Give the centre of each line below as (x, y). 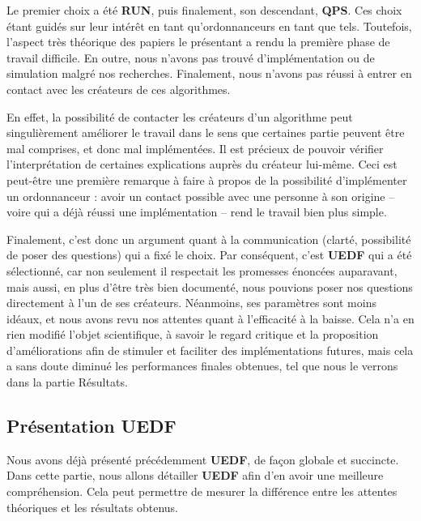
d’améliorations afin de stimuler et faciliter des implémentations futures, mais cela (210, 350)
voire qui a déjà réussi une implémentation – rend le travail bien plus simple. (197, 212)
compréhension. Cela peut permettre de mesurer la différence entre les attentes (202, 491)
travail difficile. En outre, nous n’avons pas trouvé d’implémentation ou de (191, 57)
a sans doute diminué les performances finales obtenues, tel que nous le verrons (202, 366)
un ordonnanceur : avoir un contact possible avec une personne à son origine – (201, 196)
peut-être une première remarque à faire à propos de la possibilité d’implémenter (207, 179)
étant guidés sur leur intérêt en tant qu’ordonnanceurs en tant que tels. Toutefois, (209, 26)
